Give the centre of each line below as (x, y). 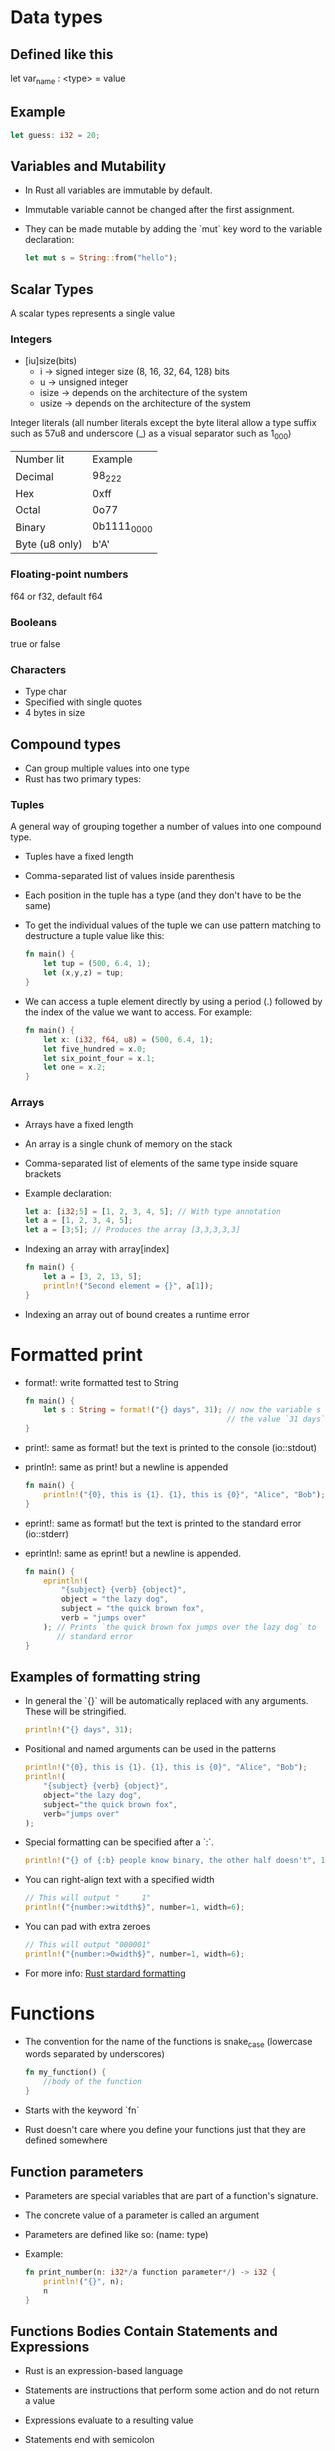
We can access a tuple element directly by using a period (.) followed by (173, 1001)
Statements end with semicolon (89, 2440)
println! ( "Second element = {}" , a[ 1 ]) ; (128, 1286)
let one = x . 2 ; (75, 1067)
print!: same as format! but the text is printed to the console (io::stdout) (171, 1448)
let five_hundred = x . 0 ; (95, 1049)
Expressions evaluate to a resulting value (109, 2420)
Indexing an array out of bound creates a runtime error (137, 1314)
